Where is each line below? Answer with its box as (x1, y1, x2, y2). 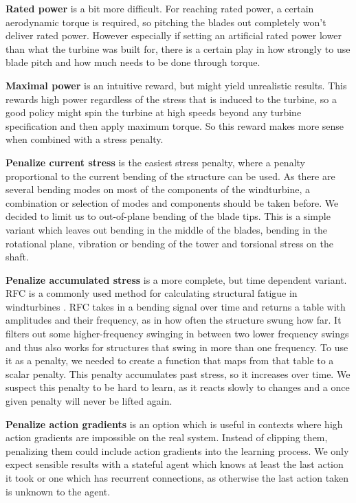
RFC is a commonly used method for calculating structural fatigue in (5, 286, 298, 300)
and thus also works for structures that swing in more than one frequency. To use (5, 339, 348, 354)
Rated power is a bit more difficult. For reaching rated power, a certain (5, 1, 314, 15)
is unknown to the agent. (5, 484, 111, 498)
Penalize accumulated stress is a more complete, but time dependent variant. (5, 272, 347, 287)
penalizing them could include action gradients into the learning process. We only (5, 443, 349, 458)
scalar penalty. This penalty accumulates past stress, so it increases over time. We (5, 366, 351, 381)
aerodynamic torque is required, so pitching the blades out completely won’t (5, 14, 326, 29)
